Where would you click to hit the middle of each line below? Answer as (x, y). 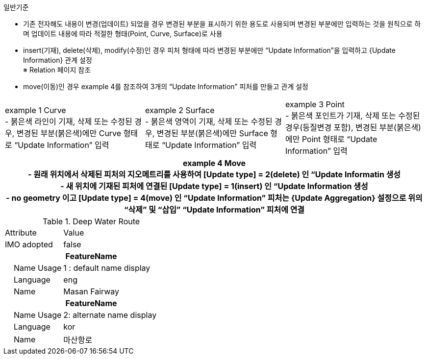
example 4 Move (214, 163)
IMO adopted (29, 244)
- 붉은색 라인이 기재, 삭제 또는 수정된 (69, 121)
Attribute (21, 233)
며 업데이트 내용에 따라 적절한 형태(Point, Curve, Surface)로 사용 (123, 34)
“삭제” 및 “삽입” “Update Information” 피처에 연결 (214, 210)
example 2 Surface (180, 110)
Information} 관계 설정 (58, 60)
